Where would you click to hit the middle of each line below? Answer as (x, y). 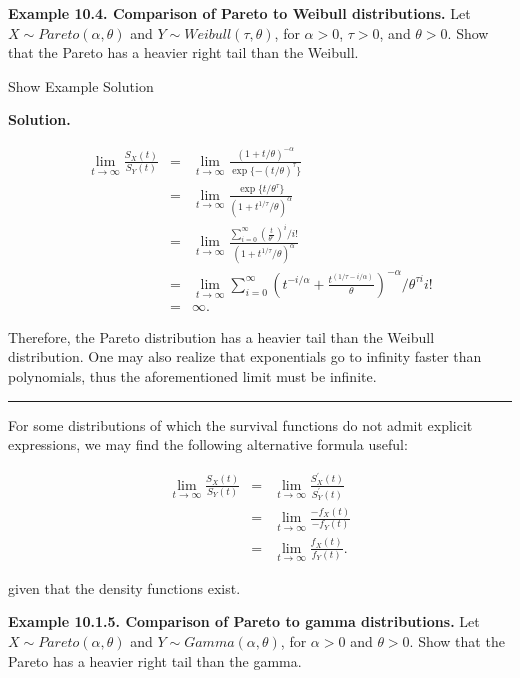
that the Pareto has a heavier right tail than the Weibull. (183, 52)
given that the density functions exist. (124, 587)
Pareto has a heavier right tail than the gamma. (155, 660)
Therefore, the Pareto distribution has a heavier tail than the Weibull (221, 336)
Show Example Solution (81, 85)
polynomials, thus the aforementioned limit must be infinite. (192, 376)
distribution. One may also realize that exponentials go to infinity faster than (245, 356)
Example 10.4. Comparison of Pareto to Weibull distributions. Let (239, 13)
